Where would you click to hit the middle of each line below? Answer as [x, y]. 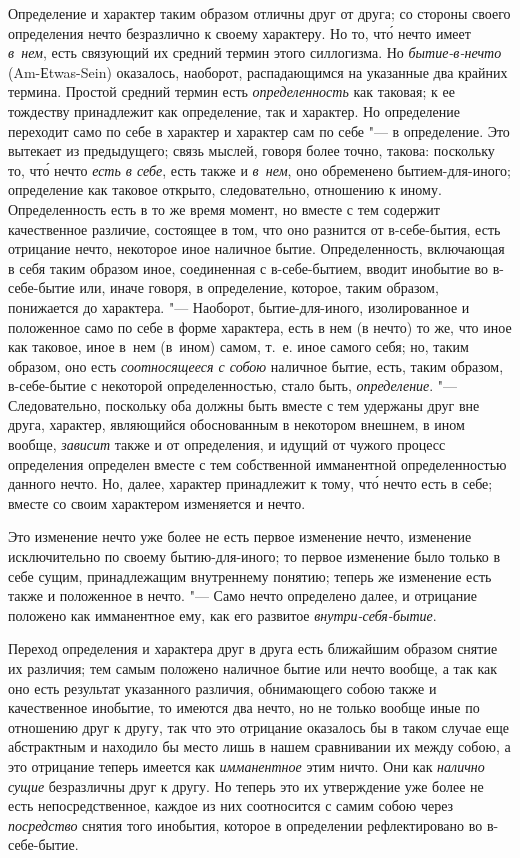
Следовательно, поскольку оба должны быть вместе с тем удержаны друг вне [244, 404]
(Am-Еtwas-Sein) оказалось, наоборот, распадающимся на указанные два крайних [258, 71]
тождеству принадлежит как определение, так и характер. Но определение [234, 110]
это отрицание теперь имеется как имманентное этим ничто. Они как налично [246, 765]
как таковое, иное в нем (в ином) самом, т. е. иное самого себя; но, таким [238, 346]
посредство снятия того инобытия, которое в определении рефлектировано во [245, 824]
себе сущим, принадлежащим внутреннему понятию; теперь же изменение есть [250, 575]
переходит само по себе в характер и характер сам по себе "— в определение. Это [259, 130]
